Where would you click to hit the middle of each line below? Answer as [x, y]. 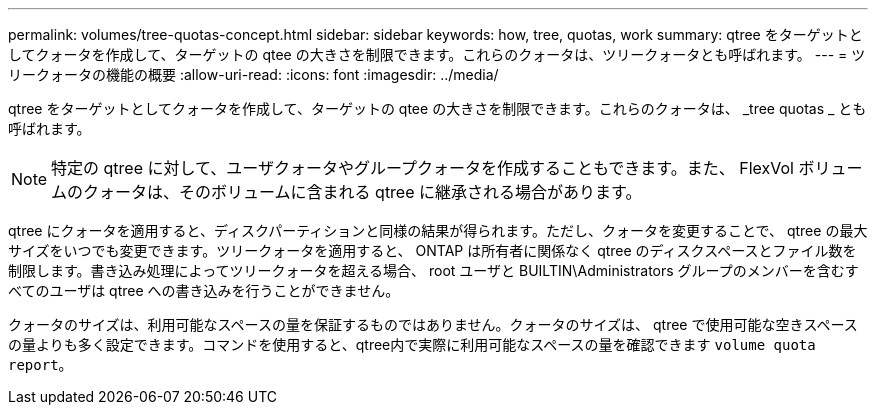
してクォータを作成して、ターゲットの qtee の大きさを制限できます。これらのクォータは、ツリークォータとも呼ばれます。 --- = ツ [437, 54]
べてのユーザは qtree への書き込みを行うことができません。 [204, 290]
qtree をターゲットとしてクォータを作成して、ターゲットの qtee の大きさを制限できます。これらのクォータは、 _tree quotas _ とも [437, 108]
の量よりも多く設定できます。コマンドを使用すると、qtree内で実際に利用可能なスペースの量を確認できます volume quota [412, 344]
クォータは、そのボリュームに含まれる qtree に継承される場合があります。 [362, 192]
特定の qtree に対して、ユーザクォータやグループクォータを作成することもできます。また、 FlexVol [422, 168]
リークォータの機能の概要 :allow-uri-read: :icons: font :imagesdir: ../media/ [253, 74]
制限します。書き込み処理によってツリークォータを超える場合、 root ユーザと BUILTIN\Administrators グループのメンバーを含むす [433, 270]
